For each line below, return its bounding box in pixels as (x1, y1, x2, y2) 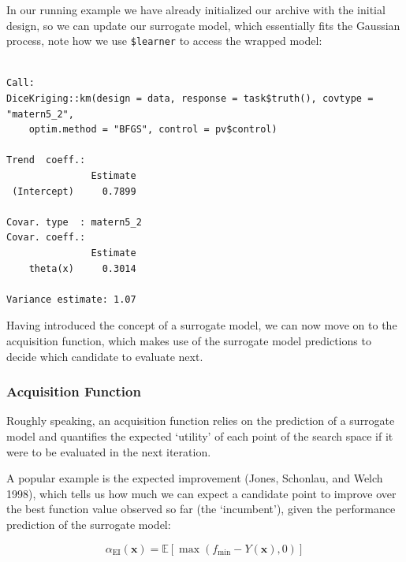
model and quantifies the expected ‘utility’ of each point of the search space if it (6, 427, 393, 444)
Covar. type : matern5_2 (6, 216, 142, 228)
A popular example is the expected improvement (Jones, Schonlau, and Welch (6, 470, 383, 486)
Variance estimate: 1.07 (6, 293, 136, 305)
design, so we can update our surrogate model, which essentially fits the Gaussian (6, 17, 400, 33)
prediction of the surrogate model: (6, 515, 171, 532)
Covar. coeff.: (6, 232, 86, 244)
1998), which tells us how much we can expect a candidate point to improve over (6, 485, 397, 501)
